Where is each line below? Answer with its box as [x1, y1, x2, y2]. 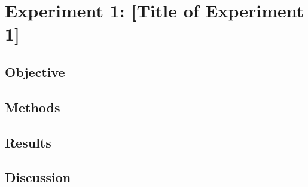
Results [5, 133, 51, 151]
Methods [5, 97, 60, 116]
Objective [5, 62, 65, 81]
